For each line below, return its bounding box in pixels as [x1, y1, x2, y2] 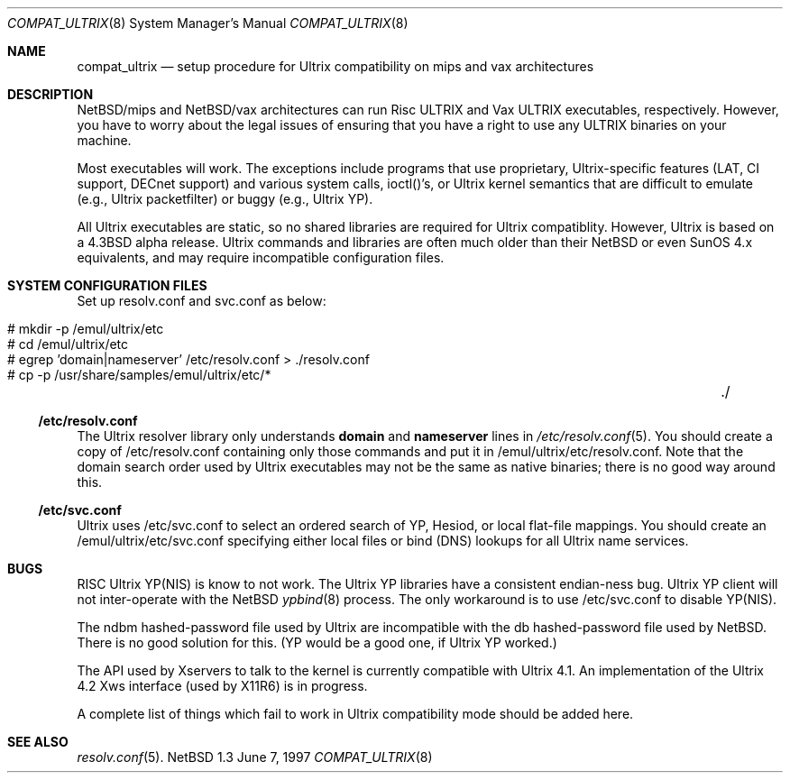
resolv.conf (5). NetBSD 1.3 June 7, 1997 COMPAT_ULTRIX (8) [77, 749, 433, 765]
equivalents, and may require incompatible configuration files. [77, 250, 445, 265]
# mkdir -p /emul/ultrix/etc [7, 321, 164, 336]
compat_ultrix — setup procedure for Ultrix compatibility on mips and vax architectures [77, 59, 594, 74]
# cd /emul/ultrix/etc [7, 336, 129, 352]
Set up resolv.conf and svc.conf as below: [77, 293, 326, 308]
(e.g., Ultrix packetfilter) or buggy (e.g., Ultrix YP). [77, 191, 373, 206]
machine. [77, 133, 132, 148]
